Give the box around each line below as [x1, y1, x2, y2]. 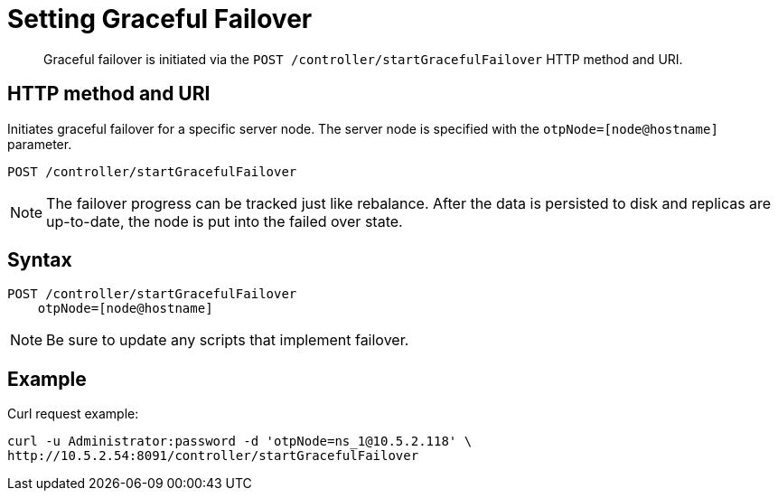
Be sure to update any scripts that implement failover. [46, 331, 409, 350]
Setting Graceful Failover [7, 4, 313, 34]
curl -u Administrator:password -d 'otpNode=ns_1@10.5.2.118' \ [7, 434, 473, 449]
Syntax [7, 249, 72, 272]
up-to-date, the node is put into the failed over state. [46, 211, 403, 230]
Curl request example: [7, 406, 139, 422]
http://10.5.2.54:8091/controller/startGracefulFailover [7, 448, 419, 464]
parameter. [7, 136, 72, 152]
